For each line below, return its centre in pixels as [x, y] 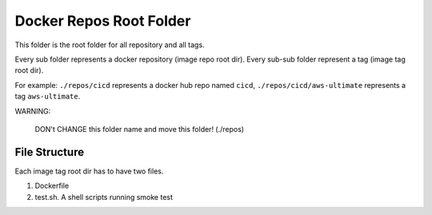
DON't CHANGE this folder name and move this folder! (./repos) [139, 129]
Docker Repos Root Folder [103, 21]
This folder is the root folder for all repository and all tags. [110, 45]
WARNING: [33, 111]
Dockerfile [52, 186]
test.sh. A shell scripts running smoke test [104, 197]
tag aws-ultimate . [48, 97]
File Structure [49, 152]
